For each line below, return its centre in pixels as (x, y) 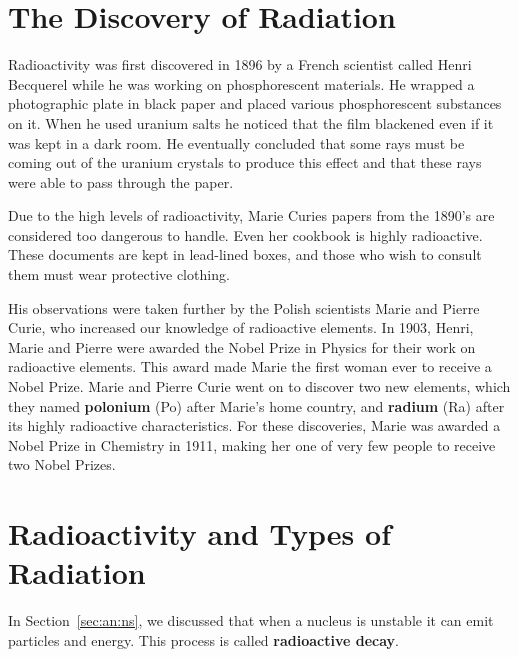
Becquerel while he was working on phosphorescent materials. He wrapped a (241, 83)
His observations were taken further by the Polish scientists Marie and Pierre (244, 307)
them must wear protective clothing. (119, 274)
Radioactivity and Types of (199, 533)
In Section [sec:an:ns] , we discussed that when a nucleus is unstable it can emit (251, 620)
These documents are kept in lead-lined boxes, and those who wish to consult (245, 254)
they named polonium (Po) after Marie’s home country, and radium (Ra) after (256, 405)
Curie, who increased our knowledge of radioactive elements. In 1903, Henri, (241, 327)
